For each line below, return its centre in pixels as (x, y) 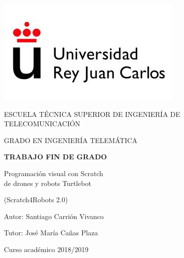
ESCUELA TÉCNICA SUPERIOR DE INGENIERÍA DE (92, 114)
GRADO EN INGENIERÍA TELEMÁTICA (71, 140)
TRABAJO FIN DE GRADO (55, 157)
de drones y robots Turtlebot (48, 183)
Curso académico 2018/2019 (46, 249)
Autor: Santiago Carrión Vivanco (54, 216)
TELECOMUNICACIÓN (42, 124)
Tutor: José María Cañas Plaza (51, 233)
